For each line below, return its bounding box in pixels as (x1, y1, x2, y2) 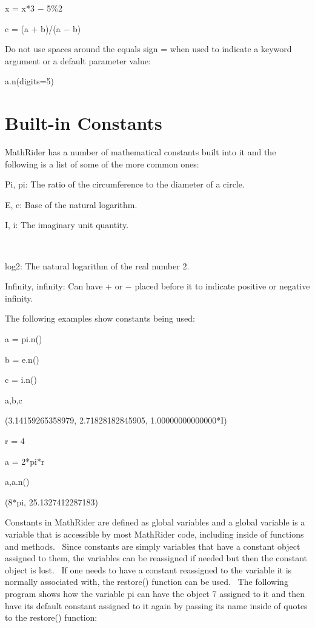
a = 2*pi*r (5, 454, 45, 467)
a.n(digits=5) (5, 75, 54, 87)
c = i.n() (5, 373, 37, 386)
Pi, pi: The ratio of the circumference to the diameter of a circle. (5, 178, 245, 191)
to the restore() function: (5, 611, 98, 624)
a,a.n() (5, 475, 30, 488)
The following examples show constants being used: (5, 312, 195, 325)
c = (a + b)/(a (5, 22, 61, 35)
